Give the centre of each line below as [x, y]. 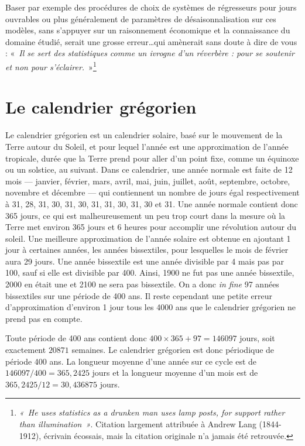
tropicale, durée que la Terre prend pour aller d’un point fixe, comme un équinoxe [152, 158]
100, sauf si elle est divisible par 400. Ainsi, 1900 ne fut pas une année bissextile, [150, 272]
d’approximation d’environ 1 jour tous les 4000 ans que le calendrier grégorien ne [150, 307]
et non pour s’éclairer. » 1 [51, 66]
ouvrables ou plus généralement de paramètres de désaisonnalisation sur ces [141, 18]
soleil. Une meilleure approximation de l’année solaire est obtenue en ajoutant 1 [148, 238]
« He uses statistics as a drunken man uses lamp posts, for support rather [152, 412]
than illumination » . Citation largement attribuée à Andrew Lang [138, 424]
